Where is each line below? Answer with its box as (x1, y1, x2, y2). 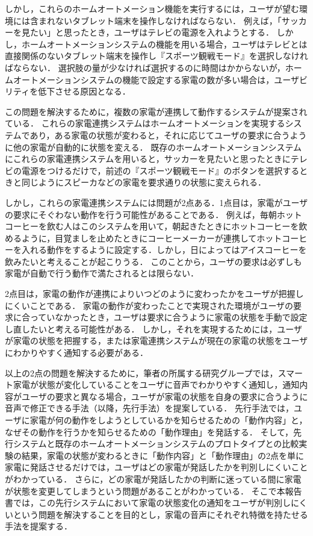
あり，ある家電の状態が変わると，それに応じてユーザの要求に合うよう (29, 128, 307, 141)
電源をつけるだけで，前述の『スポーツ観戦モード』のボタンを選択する (21, 164, 300, 176)
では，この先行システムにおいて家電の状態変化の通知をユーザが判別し (13, 496, 291, 509)
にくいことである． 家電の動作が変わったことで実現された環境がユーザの (5, 299, 294, 311)
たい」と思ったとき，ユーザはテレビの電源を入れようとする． (29, 26, 274, 39)
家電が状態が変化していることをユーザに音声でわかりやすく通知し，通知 (13, 378, 300, 391)
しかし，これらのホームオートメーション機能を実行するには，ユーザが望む (5, 2, 300, 14)
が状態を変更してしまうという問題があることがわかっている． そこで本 (5, 484, 285, 497)
